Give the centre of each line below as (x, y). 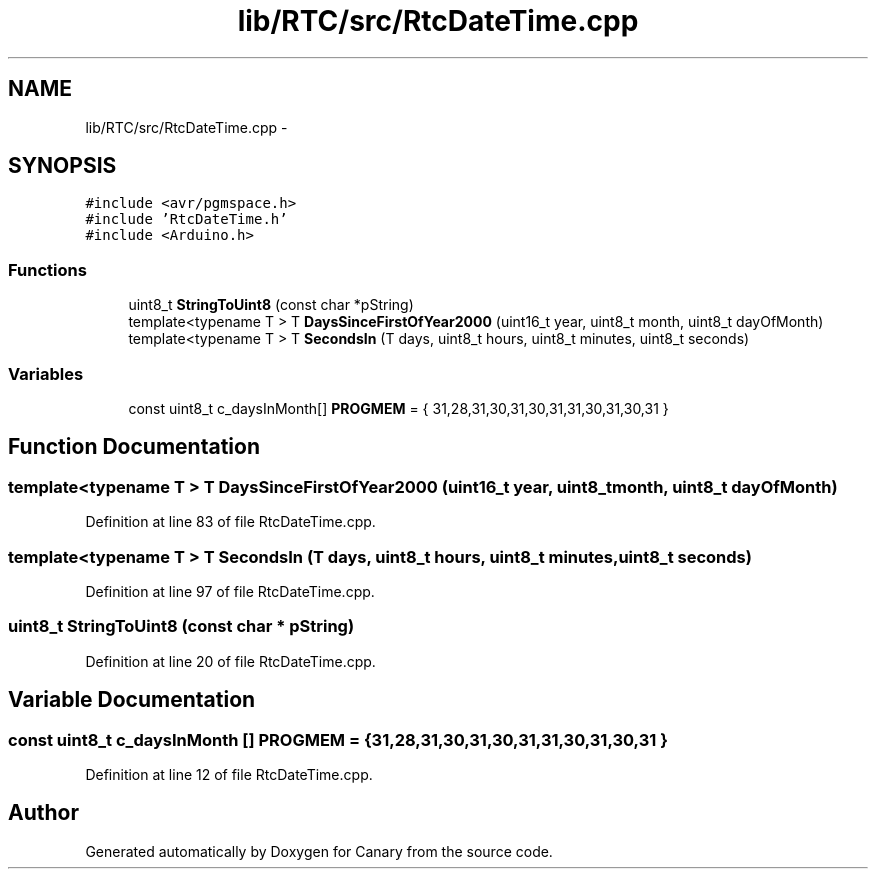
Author (43, 813)
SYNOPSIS (62, 166)
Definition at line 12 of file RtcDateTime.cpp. (229, 774)
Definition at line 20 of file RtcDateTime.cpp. (230, 661)
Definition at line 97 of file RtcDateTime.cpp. (230, 591)
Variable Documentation (132, 700)
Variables (46, 373)
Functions (47, 269)
